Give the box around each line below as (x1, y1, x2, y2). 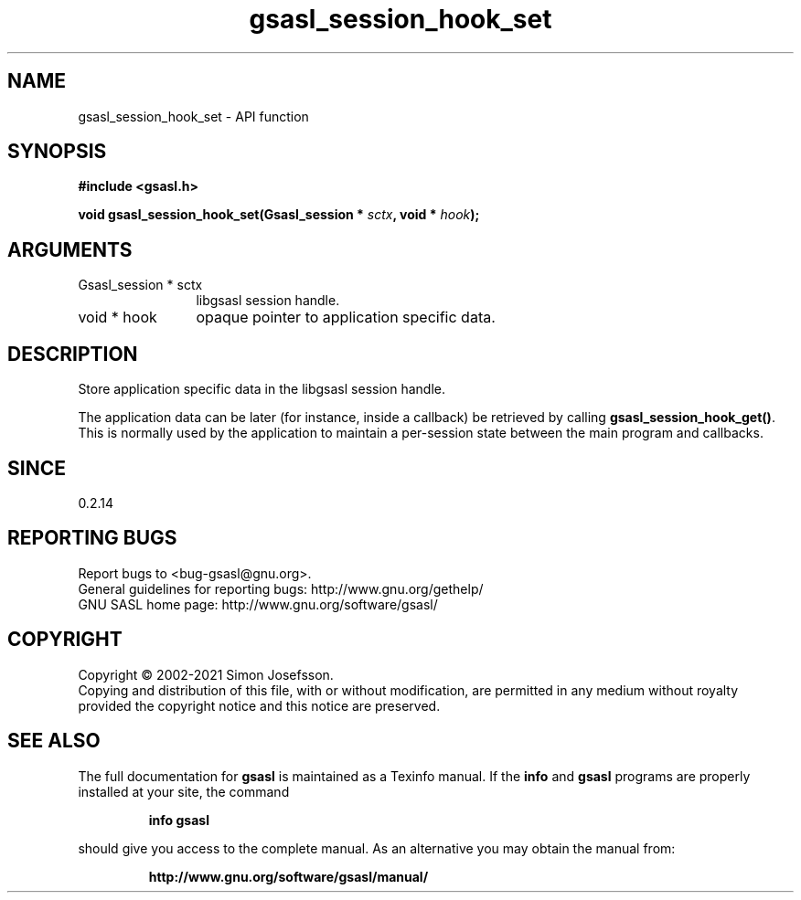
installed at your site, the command (78, 783, 290, 799)
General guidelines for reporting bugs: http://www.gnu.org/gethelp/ (78, 580, 484, 597)
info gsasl (148, 811, 209, 828)
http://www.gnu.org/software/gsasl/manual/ (148, 868, 429, 884)
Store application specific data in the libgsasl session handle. (78, 381, 445, 397)
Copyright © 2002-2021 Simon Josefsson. (78, 666, 334, 683)
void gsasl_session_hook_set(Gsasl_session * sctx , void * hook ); (78, 206, 480, 223)
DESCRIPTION (7, 342, 138, 365)
